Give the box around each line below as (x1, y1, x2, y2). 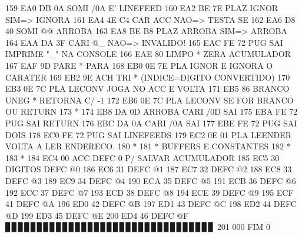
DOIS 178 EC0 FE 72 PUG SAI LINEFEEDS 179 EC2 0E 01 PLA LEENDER (5, 128, 292, 141)
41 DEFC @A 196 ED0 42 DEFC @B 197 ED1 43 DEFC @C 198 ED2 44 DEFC (5, 198, 297, 210)
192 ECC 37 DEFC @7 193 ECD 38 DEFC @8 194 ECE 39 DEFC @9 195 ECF (5, 186, 294, 198)
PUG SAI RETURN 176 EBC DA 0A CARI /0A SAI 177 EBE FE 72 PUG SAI (5, 116, 297, 129)
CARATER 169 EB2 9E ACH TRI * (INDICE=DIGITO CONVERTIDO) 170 (5, 71, 290, 83)
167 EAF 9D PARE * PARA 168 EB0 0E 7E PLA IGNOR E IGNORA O (5, 59, 273, 71)
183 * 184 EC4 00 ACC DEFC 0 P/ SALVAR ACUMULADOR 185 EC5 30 (5, 151, 280, 163)
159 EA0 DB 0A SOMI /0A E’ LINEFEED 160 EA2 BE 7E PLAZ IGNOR (5, 2, 278, 14)
